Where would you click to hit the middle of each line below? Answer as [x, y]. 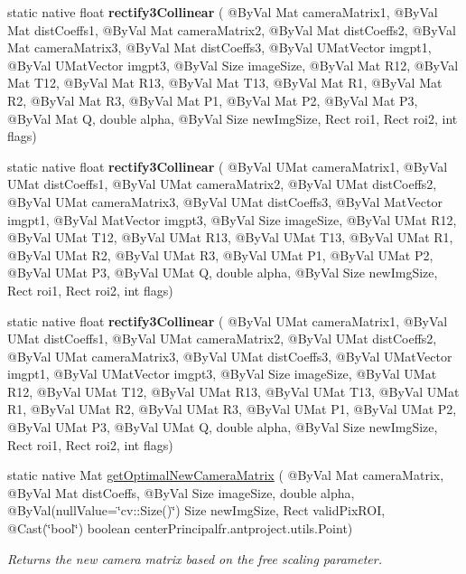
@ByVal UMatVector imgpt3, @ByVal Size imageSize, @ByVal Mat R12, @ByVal [233, 65]
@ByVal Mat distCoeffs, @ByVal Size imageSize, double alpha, [181, 492]
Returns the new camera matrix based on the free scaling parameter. [195, 558]
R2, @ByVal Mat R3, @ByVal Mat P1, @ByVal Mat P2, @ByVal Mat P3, [213, 100]
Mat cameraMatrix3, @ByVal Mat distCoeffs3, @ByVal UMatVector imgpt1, [219, 47]
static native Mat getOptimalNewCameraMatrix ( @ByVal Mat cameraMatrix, [226, 475]
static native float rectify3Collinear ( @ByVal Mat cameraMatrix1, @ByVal [223, 12]
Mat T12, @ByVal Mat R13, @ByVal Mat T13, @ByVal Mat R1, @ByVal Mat [225, 83]
